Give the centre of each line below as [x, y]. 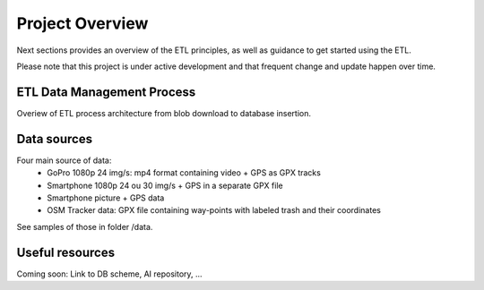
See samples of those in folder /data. [85, 226]
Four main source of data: [64, 160]
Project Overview [82, 23]
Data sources [55, 139]
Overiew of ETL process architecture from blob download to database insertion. [164, 113]
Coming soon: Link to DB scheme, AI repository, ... [109, 274]
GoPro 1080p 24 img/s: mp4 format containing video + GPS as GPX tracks [184, 173]
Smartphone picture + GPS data [106, 198]
